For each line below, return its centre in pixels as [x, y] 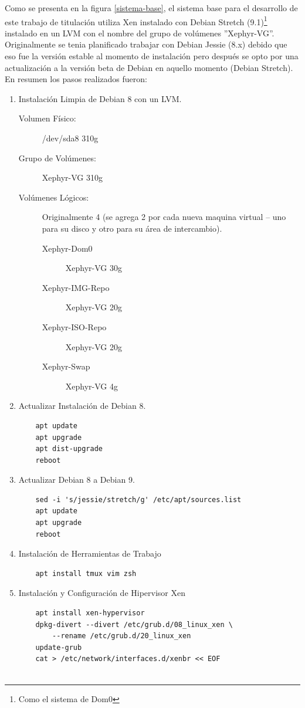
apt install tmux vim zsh [86, 573]
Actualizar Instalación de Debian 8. [82, 406]
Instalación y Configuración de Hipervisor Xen [102, 593]
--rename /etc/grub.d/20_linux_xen [122, 636]
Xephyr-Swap [66, 366]
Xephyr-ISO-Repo [74, 326]
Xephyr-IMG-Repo [76, 287]
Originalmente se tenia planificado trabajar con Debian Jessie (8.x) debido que [146, 44]
